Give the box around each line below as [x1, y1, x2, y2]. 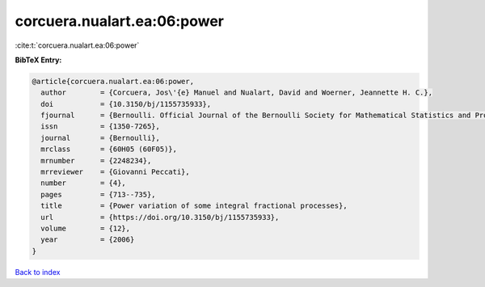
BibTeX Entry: [15, 55, 62, 65]
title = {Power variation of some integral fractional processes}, [40, 201, 348, 210]
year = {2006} [40, 235, 135, 244]
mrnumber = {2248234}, [40, 156, 152, 165]
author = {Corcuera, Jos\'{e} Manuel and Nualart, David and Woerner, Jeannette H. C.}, [40, 88, 432, 97]
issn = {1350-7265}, [40, 122, 161, 131]
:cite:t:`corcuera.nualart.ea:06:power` [15, 40, 140, 50]
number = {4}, [40, 179, 127, 188]
